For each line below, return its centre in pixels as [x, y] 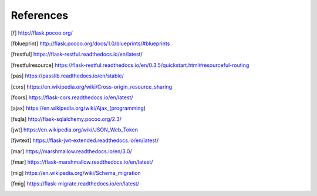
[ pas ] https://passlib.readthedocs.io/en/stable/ [68, 76]
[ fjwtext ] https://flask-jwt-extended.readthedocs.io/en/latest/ [85, 140]
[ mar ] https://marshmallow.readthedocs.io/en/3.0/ [71, 151]
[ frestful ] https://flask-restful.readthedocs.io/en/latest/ [77, 54]
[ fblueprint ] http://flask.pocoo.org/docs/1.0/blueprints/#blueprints [90, 43]
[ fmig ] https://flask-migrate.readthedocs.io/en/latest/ [75, 184]
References [40, 15]
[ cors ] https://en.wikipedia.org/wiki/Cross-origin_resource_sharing [92, 87]
